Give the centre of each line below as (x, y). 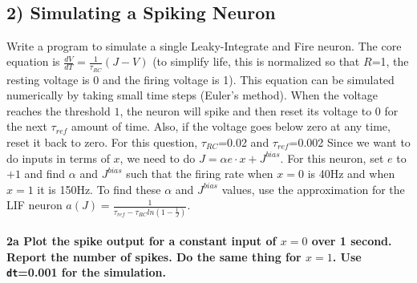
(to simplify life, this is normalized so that (256, 61)
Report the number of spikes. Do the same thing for (154, 256)
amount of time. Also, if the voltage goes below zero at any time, (231, 126)
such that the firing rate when (200, 174)
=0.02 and (244, 142)
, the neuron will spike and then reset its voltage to (246, 110)
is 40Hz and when (351, 174)
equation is (33, 61)
